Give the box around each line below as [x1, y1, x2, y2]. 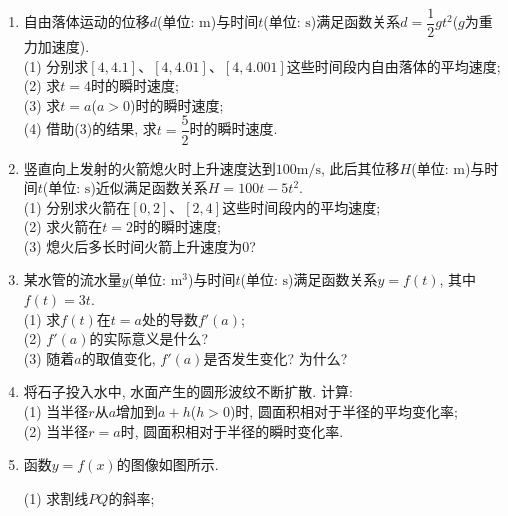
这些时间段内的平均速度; [222, 196, 381, 217]
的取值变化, [81, 347, 156, 368]
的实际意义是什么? [89, 328, 209, 349]
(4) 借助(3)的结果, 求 [23, 118, 157, 139]
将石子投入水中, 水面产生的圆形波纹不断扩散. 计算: [23, 381, 353, 402]
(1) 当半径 [23, 401, 89, 422]
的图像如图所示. [116, 454, 219, 475]
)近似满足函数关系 [90, 177, 208, 198]
